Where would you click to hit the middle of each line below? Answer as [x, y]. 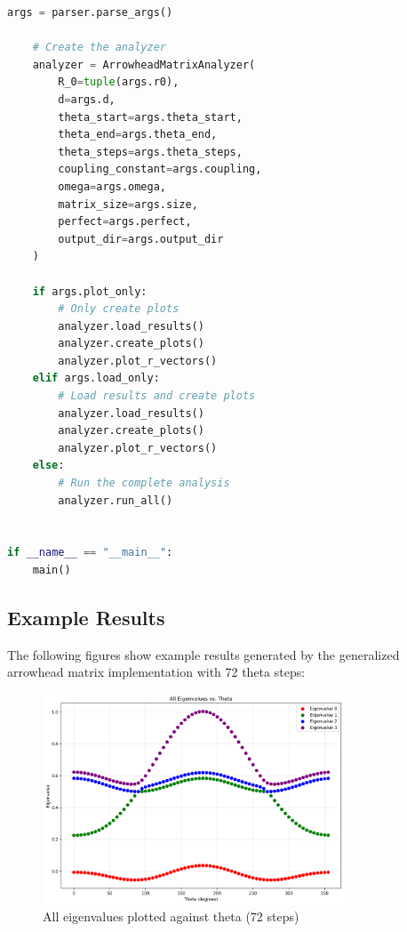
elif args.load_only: [96, 378]
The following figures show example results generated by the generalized [203, 654]
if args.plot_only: [90, 291]
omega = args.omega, [112, 186]
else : [48, 466]
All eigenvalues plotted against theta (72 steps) [171, 916]
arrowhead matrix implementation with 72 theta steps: [156, 672]
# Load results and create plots [157, 396]
